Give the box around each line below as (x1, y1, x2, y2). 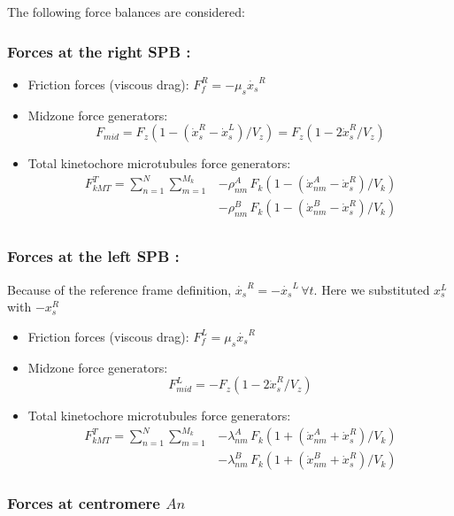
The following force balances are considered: (7, 3, 245, 20)
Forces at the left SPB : (7, 245, 180, 267)
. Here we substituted (313, 280, 430, 298)
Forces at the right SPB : (7, 40, 191, 62)
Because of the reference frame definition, (7, 280, 232, 298)
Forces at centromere (7, 492, 160, 514)
